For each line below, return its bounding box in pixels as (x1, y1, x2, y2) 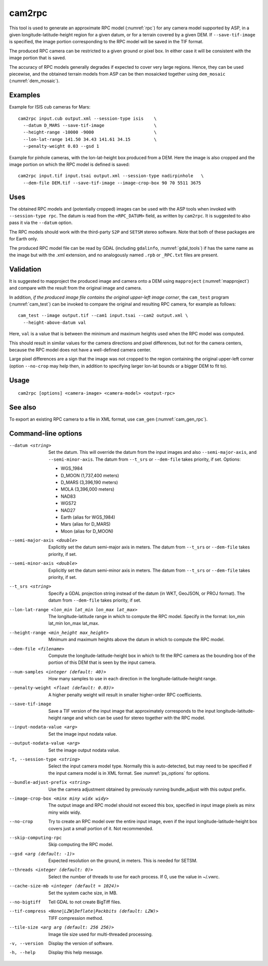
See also (9, 403, 37, 412)
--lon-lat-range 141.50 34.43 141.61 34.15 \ (23, 136, 157, 142)
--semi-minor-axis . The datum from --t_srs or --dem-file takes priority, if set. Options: (48, 456, 241, 462)
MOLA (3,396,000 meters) (61, 486, 115, 492)
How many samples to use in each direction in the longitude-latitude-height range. (48, 676, 217, 682)
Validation (9, 265, 42, 273)
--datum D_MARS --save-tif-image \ (23, 122, 157, 128)
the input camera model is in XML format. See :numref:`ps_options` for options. (48, 770, 210, 776)
